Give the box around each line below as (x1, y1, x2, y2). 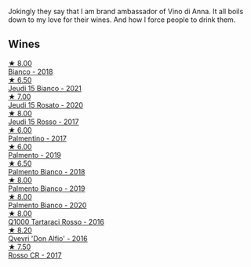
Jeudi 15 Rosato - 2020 (8, 100, 84, 109)
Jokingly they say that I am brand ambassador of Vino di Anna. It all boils (8, 7, 244, 16)
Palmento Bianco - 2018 (8, 166, 85, 176)
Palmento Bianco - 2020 (8, 200, 87, 210)
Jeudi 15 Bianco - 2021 (8, 83, 82, 93)
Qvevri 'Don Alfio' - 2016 (8, 233, 88, 243)
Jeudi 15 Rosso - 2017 (8, 117, 79, 126)
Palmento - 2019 (8, 150, 61, 159)
